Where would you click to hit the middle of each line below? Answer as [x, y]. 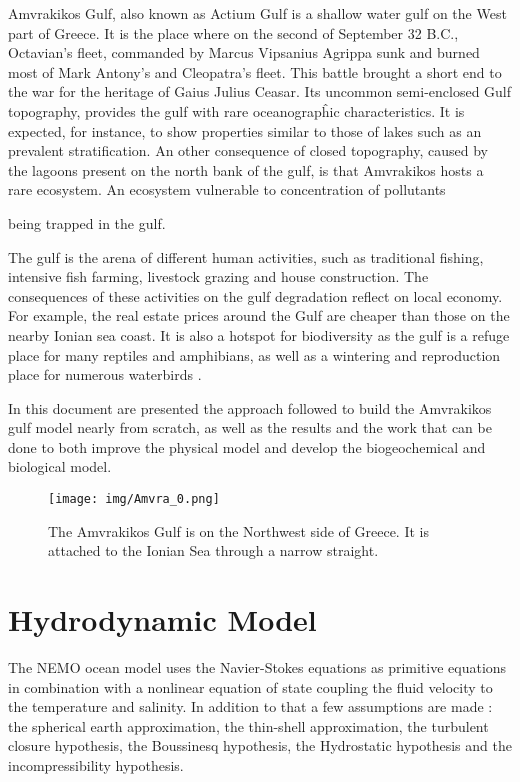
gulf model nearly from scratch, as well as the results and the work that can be [250, 427]
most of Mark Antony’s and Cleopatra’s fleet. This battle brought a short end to [255, 71]
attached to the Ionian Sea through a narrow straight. [213, 550]
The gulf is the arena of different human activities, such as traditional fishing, [246, 256]
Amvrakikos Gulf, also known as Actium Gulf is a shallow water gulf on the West [257, 13]
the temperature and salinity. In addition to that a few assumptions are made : [250, 706]
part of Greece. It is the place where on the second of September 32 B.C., [233, 32]
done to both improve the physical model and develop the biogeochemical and [247, 446]
